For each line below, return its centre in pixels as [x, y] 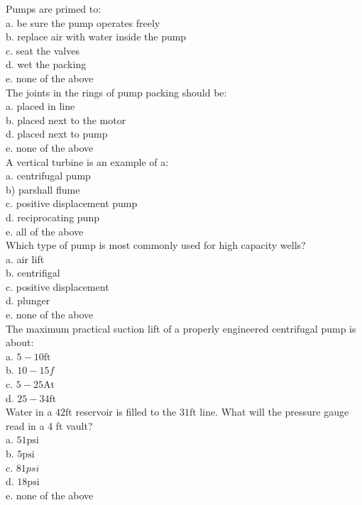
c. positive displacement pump [72, 203]
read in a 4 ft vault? [49, 425]
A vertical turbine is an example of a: [87, 161]
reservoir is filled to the [126, 412]
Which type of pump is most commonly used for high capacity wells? [156, 245]
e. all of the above [45, 231]
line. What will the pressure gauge [274, 412]
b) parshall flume [43, 189]
